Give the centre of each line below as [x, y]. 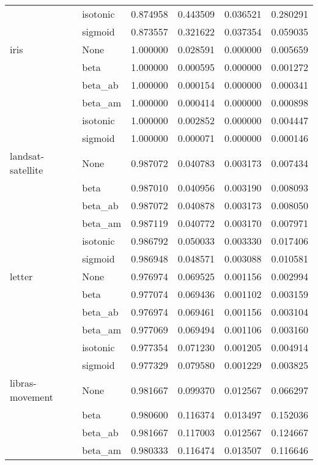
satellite [27, 170]
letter [21, 276]
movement [32, 397]
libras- [23, 383]
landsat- [27, 156]
